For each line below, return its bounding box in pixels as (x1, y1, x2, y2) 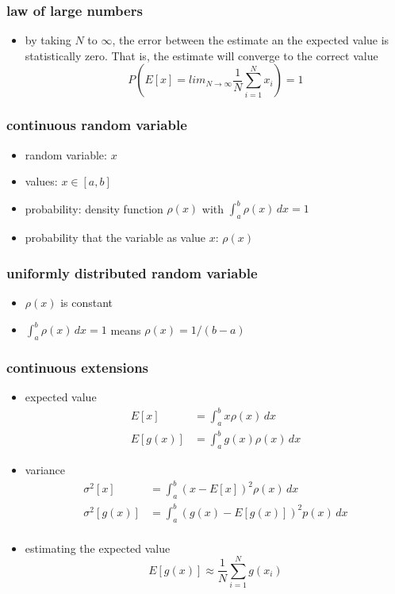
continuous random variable (6, 115, 187, 135)
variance (25, 462, 66, 478)
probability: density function (25, 200, 163, 217)
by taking (25, 32, 71, 48)
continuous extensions (6, 357, 149, 377)
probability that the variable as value (25, 229, 206, 246)
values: (25, 173, 58, 190)
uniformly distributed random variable (6, 263, 258, 282)
